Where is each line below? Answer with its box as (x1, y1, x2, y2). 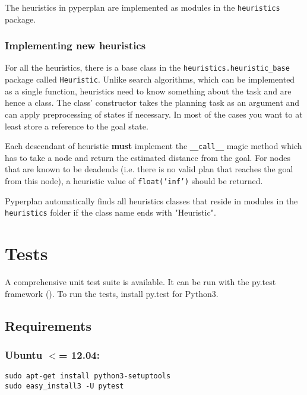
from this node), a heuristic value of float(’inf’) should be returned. (5, 175, 263, 187)
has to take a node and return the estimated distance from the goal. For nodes (5, 151, 290, 163)
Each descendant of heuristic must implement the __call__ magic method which (5, 140, 302, 152)
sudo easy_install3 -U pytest (5, 381, 124, 390)
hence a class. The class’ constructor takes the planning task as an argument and (5, 96, 300, 109)
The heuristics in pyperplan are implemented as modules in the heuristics (5, 1, 280, 13)
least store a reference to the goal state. (5, 119, 148, 132)
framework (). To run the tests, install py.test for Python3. (5, 287, 219, 299)
